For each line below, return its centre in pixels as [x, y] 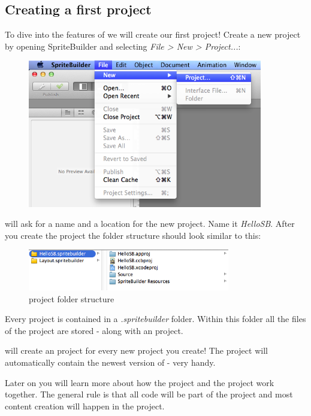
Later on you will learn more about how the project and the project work [140, 382]
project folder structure [72, 298]
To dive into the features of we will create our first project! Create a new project [153, 34]
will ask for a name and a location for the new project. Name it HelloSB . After [150, 224]
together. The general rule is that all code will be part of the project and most [149, 394]
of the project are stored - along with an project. [94, 330]
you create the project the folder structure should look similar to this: [133, 235]
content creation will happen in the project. [85, 406]
